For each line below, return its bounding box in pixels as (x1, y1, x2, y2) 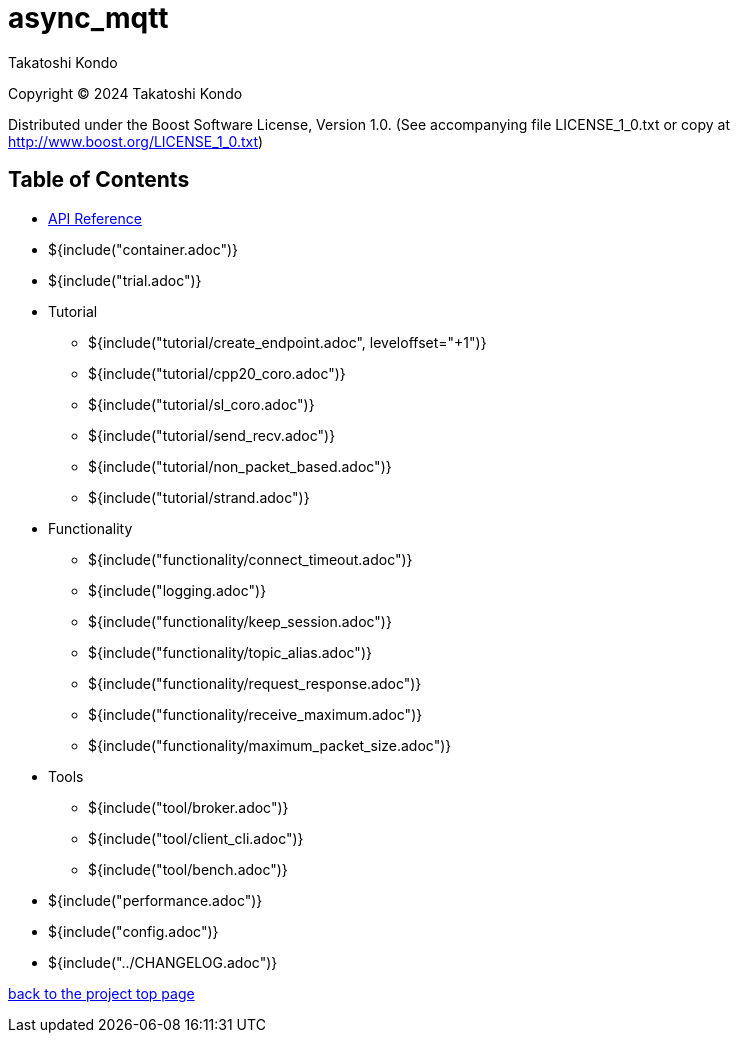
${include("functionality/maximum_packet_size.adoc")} (88, 736, 452, 754)
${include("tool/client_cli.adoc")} (88, 829, 304, 847)
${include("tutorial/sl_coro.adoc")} (88, 395, 315, 413)
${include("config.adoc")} (48, 922, 219, 940)
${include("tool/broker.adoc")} (88, 798, 289, 816)
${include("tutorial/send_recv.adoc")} (88, 426, 336, 444)
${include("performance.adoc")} (48, 891, 263, 909)
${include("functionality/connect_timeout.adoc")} (88, 550, 413, 568)
